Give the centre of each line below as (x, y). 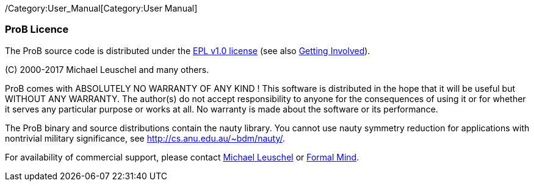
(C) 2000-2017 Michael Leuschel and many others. (107, 69)
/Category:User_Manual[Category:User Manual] (101, 8)
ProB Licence (37, 29)
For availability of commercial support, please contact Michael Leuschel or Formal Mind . (182, 157)
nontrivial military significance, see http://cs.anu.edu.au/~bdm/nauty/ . (145, 138)
